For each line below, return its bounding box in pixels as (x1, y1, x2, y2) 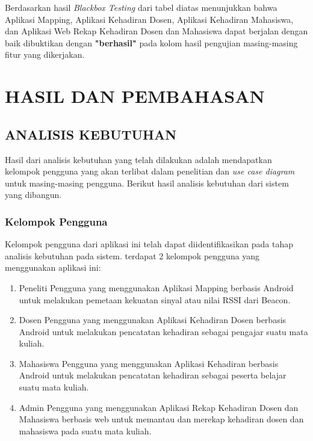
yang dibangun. (5, 188, 62, 201)
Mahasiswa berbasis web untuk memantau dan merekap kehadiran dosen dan (19, 413, 304, 425)
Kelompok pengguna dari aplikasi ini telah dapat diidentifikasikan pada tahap (5, 238, 294, 250)
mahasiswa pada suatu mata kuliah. (19, 424, 152, 437)
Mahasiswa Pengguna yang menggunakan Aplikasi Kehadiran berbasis (19, 357, 279, 369)
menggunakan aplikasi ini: (5, 261, 101, 274)
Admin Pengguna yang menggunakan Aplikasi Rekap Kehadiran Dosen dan (19, 401, 299, 413)
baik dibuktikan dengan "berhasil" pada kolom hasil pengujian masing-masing (5, 36, 298, 49)
